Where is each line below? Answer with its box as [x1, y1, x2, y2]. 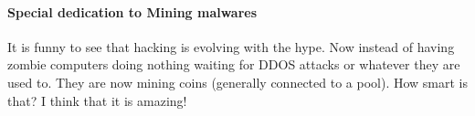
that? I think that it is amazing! [7, 90, 187, 110]
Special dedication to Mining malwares [7, 2, 258, 21]
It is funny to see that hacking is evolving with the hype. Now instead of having [7, 37, 455, 56]
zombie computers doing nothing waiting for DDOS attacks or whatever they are [7, 55, 460, 74]
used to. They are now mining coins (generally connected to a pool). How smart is [7, 72, 468, 91]
